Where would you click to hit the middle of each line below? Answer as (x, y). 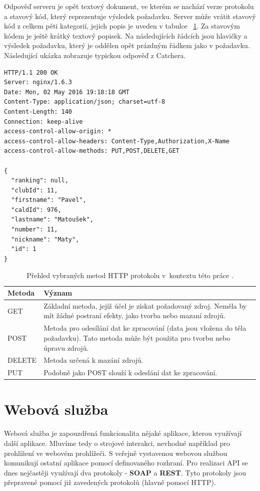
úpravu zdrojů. (66, 347)
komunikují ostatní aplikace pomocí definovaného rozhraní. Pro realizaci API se (126, 463)
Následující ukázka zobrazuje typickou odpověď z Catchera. (95, 55)
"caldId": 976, (36, 210)
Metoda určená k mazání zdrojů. (93, 360)
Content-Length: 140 (38, 111)
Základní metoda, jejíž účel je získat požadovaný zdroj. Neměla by (145, 305)
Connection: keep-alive (43, 121)
